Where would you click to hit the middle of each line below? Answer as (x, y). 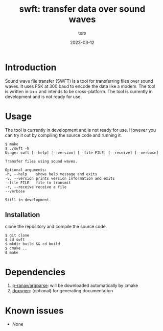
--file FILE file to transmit (38, 183)
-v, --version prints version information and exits (60, 178)
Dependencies (35, 272)
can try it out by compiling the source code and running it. (64, 135)
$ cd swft (15, 240)
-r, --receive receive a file (36, 187)
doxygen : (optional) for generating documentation (63, 291)
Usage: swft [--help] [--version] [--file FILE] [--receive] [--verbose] (82, 153)
